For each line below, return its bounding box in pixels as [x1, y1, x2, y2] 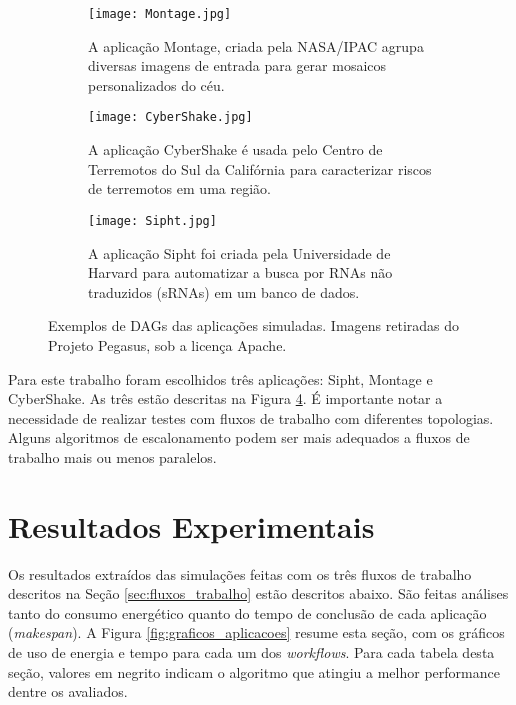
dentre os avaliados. [8, 681, 128, 702]
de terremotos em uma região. [88, 178, 271, 199]
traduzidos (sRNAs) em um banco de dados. [88, 281, 360, 302]
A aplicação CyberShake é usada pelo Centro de [88, 139, 383, 160]
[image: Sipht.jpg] [88, 213, 217, 228]
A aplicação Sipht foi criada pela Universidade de [88, 242, 391, 263]
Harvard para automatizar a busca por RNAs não [88, 262, 393, 283]
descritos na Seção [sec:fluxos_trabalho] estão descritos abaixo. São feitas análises [8, 583, 509, 604]
